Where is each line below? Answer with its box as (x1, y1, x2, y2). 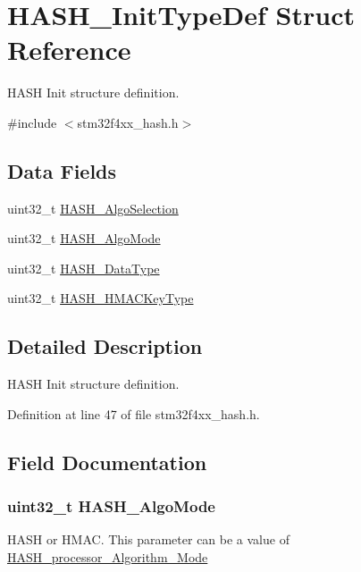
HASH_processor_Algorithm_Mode (7, 548, 208, 567)
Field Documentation (7, 448, 207, 475)
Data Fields (7, 156, 117, 184)
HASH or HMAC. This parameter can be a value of (7, 530, 290, 549)
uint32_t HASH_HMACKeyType (7, 289, 194, 307)
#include (7, 113, 57, 131)
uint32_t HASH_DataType (7, 258, 160, 277)
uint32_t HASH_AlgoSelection (7, 198, 179, 217)
